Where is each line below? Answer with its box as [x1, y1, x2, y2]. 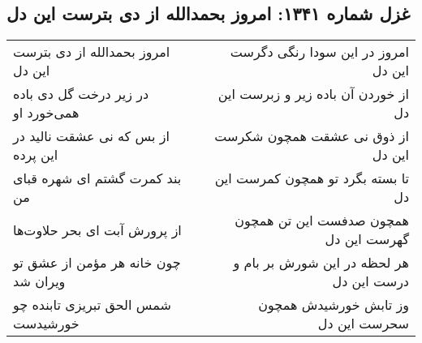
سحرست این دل [317, 314, 409, 333]
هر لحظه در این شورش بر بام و [233, 253, 409, 272]
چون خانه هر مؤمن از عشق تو [13, 253, 181, 272]
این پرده [13, 145, 58, 165]
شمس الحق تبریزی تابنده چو [13, 295, 171, 315]
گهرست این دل [325, 229, 409, 249]
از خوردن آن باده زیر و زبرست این [217, 84, 409, 104]
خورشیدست [13, 314, 80, 333]
